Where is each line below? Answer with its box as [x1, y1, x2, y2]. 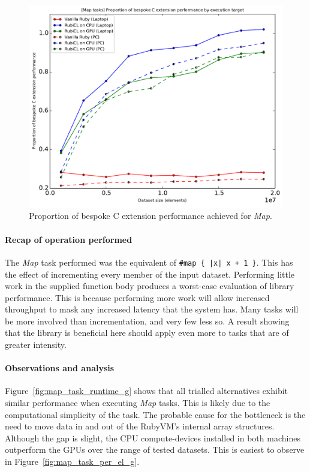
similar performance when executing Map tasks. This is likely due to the [5, 396, 270, 409]
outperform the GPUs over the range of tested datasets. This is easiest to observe [5, 443, 305, 456]
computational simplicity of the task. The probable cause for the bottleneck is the [5, 408, 306, 420]
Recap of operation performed [5, 233, 133, 245]
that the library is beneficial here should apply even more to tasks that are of [5, 326, 289, 339]
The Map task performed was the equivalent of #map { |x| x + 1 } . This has [5, 255, 293, 268]
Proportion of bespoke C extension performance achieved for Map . [29, 209, 272, 222]
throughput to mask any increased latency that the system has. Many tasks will [5, 303, 299, 315]
